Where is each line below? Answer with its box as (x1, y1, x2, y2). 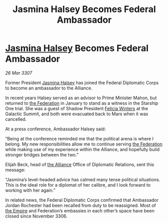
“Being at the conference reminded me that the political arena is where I (5, 135, 154, 141)
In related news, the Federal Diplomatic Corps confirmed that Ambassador (5, 197, 159, 203)
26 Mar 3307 (5, 69, 33, 76)
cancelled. (5, 116, 27, 122)
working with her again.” (5, 187, 56, 193)
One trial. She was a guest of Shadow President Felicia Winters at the (5, 105, 148, 111)
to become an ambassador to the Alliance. (5, 85, 93, 91)
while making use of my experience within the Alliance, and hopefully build (5, 146, 160, 152)
